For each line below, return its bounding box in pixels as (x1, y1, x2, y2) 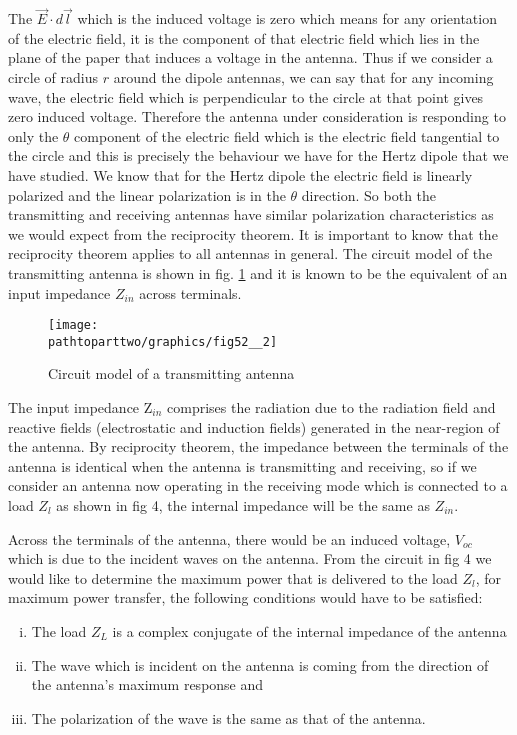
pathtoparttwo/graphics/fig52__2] (48, 334, 278, 349)
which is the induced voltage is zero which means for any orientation (77, 8, 497, 29)
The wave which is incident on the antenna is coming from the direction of (31, 654, 489, 675)
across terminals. (139, 282, 242, 303)
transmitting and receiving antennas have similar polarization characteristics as (8, 204, 494, 225)
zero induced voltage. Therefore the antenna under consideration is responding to (8, 106, 506, 127)
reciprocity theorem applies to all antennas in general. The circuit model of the (8, 243, 493, 264)
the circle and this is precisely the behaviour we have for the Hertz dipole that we (8, 145, 509, 166)
